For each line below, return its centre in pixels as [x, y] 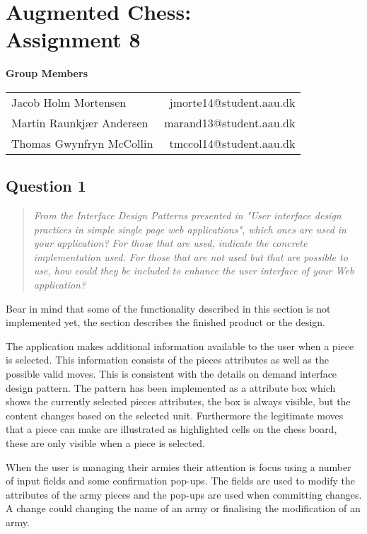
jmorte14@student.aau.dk [232, 102]
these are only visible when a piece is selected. [105, 443]
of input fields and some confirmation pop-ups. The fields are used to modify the [180, 481]
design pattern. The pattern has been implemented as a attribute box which [171, 387]
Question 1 [46, 186]
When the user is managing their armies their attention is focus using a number [179, 466]
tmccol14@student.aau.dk [232, 143]
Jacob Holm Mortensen [69, 102]
